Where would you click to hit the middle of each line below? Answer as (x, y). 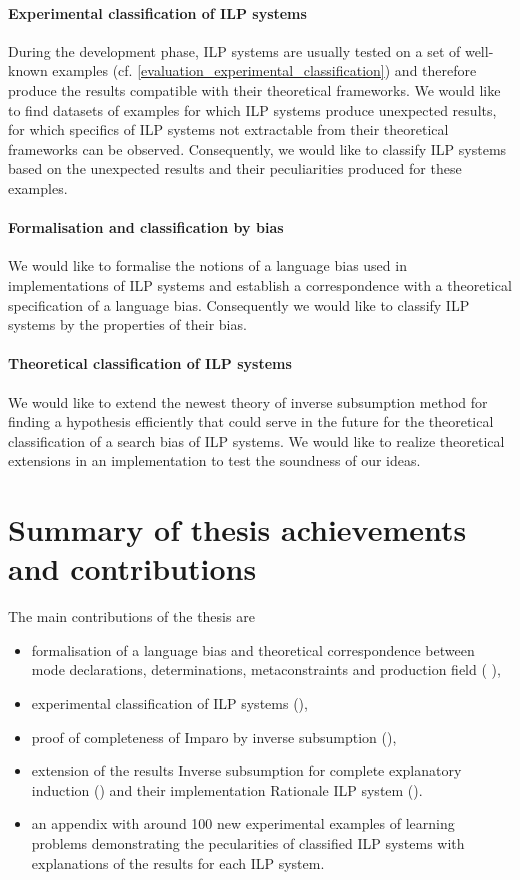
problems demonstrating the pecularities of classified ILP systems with (248, 842)
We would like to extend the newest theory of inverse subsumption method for (248, 401)
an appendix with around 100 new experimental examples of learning (243, 823)
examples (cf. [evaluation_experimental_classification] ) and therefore (264, 70)
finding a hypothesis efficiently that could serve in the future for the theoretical (251, 421)
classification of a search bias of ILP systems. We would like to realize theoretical (256, 440)
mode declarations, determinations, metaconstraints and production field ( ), (266, 669)
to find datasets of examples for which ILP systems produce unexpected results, (252, 109)
